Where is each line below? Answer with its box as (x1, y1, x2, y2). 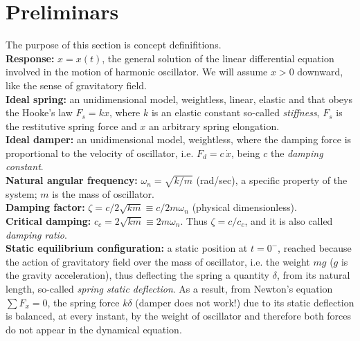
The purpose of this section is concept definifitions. (6, 37, 222, 52)
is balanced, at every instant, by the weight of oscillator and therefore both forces (6, 308, 352, 323)
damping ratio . (6, 227, 67, 241)
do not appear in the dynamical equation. (6, 322, 182, 336)
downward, (297, 64, 343, 79)
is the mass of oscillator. (52, 186, 154, 201)
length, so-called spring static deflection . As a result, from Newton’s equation (6, 281, 333, 295)
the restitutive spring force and (6, 118, 137, 133)
